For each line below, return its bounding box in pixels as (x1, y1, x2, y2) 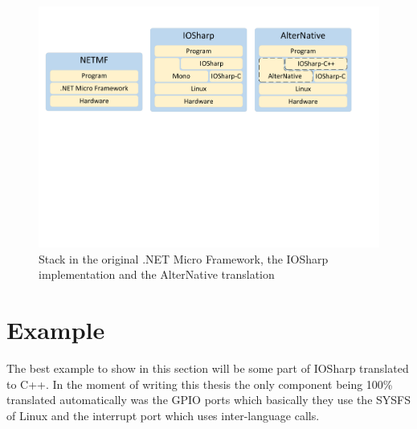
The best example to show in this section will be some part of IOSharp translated (6, 359, 409, 376)
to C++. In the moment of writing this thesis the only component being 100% (6, 375, 393, 392)
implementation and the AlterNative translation (39, 266, 275, 283)
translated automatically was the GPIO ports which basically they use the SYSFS (6, 391, 411, 408)
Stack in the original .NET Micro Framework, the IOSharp (39, 250, 329, 267)
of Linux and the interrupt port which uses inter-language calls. (6, 407, 320, 423)
